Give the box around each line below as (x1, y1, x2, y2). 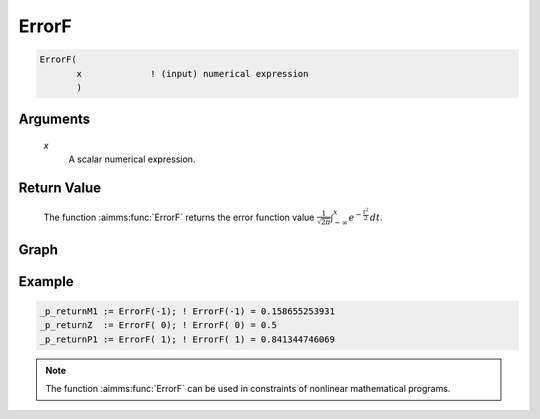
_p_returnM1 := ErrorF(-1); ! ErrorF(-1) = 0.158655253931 (39, 305, 335, 317)
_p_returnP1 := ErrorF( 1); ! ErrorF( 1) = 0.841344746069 (39, 333, 335, 345)
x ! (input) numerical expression (76, 68, 309, 79)
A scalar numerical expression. (68, 153, 196, 165)
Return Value (18, 180, 102, 197)
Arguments (18, 111, 91, 128)
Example (18, 273, 74, 290)
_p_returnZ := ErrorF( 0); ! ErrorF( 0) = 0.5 (39, 320, 277, 331)
